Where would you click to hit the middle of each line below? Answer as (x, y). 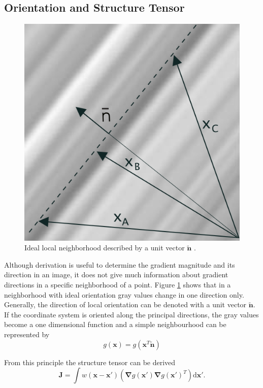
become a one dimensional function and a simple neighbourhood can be (115, 324)
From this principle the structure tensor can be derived (90, 362)
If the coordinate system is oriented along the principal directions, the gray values (131, 314)
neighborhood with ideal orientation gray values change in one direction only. (124, 294)
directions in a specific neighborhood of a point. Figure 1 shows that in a (118, 285)
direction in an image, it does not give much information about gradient (116, 274)
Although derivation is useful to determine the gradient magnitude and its (120, 264)
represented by (27, 334)
